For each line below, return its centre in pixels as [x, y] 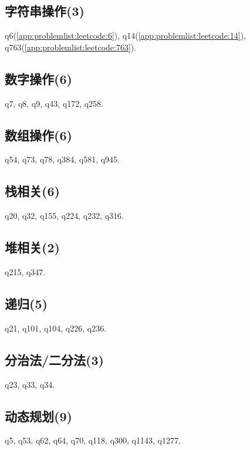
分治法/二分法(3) [54, 359]
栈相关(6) [32, 191]
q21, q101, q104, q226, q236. [56, 328]
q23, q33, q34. [30, 384]
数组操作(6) [38, 135]
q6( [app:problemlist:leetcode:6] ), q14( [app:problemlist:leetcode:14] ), [125, 35]
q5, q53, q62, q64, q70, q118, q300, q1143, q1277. [93, 440]
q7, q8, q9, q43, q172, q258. [54, 103]
